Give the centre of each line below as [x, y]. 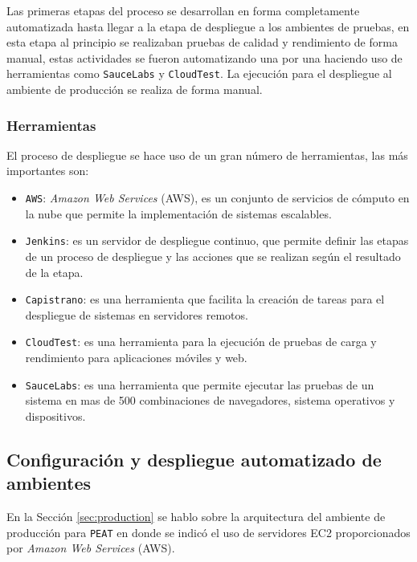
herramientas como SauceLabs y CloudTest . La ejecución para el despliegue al [199, 73]
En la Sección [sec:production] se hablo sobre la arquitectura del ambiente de [196, 517]
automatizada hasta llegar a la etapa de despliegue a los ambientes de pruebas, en [208, 26]
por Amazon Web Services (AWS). [91, 548]
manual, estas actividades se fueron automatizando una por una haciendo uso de [204, 57]
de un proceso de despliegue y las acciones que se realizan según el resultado [213, 256]
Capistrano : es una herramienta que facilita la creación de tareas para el [205, 299]
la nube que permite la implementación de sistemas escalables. [178, 213]
